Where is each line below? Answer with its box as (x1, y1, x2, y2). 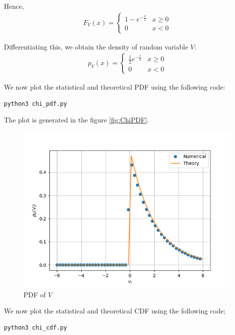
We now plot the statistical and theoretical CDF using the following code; (4, 306, 226, 316)
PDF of (23, 289, 46, 299)
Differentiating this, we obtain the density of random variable (4, 41, 188, 51)
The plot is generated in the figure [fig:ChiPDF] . (4, 115, 149, 125)
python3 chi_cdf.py (4, 324, 67, 331)
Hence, (4, 1, 24, 11)
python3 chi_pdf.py (4, 100, 67, 107)
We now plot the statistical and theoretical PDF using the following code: (4, 82, 225, 92)
